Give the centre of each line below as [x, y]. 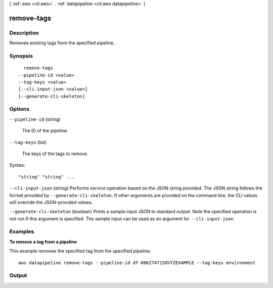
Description [24, 33]
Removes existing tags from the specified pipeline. [62, 43]
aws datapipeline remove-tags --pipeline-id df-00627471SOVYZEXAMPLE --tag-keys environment [137, 262]
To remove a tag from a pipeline [43, 242]
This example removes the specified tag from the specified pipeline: [80, 251]
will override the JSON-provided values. [51, 202]
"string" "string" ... [47, 177]
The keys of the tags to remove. [55, 154]
